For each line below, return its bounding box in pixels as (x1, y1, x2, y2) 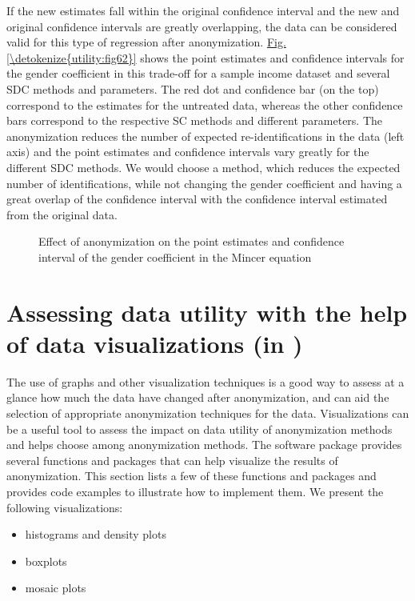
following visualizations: (6, 499, 123, 515)
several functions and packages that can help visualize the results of (6, 451, 338, 468)
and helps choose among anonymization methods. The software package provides (6, 436, 402, 453)
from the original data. (6, 206, 118, 222)
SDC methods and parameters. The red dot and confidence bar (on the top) (6, 80, 379, 97)
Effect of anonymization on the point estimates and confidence (38, 233, 345, 250)
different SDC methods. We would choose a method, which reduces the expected (6, 158, 401, 175)
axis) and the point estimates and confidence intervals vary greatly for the (6, 143, 369, 160)
